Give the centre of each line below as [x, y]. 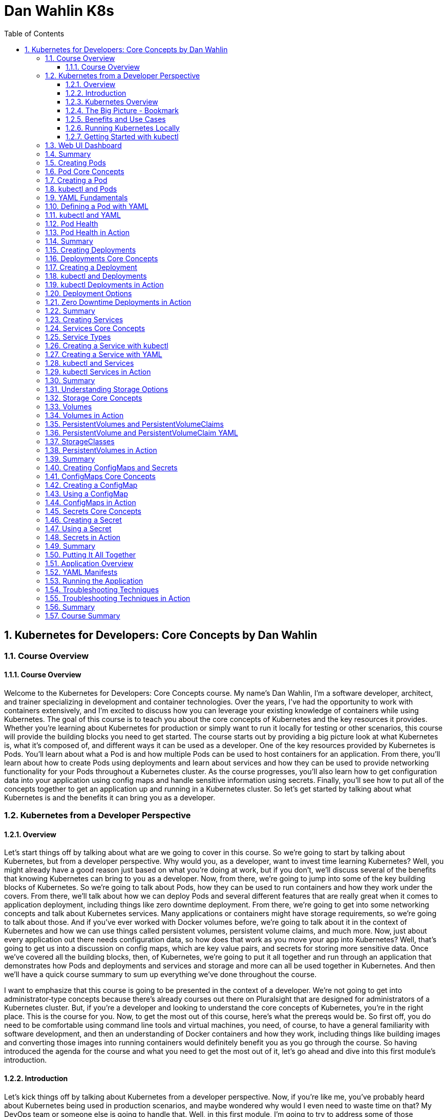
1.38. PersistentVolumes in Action [101, 450]
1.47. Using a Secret [78, 528]
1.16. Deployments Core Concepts [102, 258]
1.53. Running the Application [94, 581]
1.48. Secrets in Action [83, 537]
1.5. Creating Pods [76, 162]
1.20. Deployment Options [89, 293]
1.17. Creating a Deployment [91, 267]
